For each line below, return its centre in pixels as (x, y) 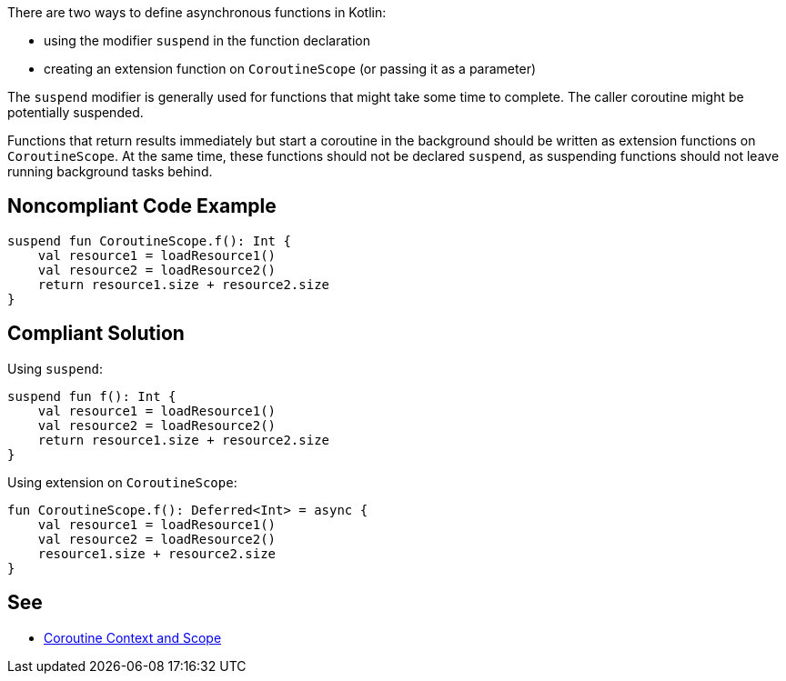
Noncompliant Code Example (142, 206)
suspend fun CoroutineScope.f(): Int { (149, 240)
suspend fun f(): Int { (92, 396)
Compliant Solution (96, 334)
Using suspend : (55, 368)
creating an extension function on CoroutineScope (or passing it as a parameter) (290, 69)
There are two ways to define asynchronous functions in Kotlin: (197, 12)
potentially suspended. (76, 112)
